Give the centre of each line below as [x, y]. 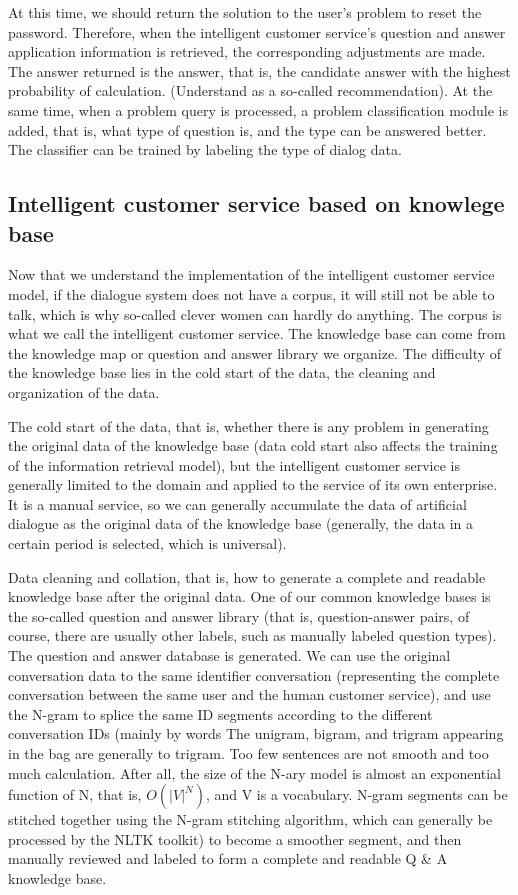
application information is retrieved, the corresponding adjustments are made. [247, 51]
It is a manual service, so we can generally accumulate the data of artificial [237, 503]
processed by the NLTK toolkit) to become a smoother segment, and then [235, 838]
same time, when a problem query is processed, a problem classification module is [258, 109]
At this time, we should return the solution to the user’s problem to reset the [245, 12]
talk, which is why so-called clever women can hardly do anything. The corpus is [255, 313]
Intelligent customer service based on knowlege [256, 203]
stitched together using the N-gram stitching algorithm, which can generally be [250, 819]
